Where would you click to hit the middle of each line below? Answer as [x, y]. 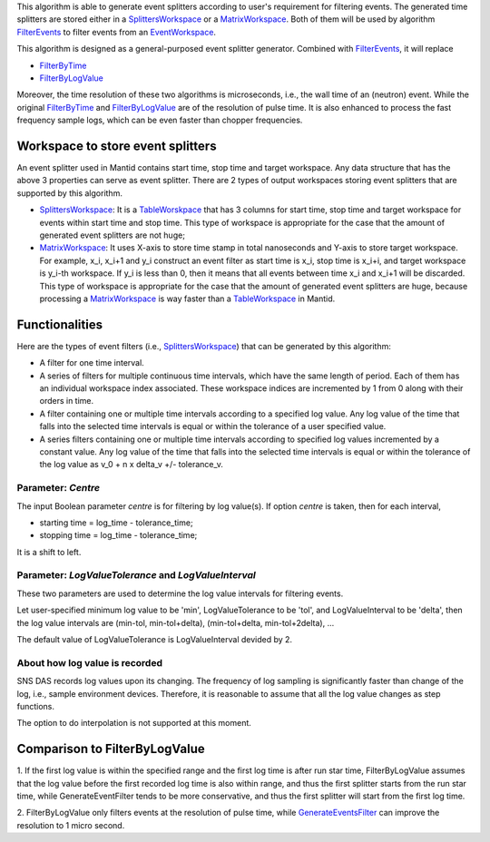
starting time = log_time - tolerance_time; [117, 523]
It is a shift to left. [49, 552]
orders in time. [67, 401]
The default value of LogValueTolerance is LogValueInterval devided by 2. [155, 639]
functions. [35, 706]
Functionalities [60, 324]
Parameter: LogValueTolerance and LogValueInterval [136, 575]
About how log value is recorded [90, 662]
